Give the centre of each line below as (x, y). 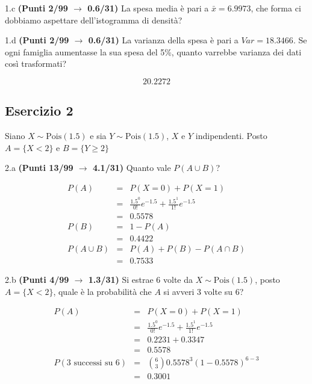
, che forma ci (276, 8)
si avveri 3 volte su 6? (204, 291)
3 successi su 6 (93, 363)
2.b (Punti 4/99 (37, 280)
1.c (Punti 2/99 (36, 8)
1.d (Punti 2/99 (37, 40)
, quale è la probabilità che (102, 291)
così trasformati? (36, 63)
